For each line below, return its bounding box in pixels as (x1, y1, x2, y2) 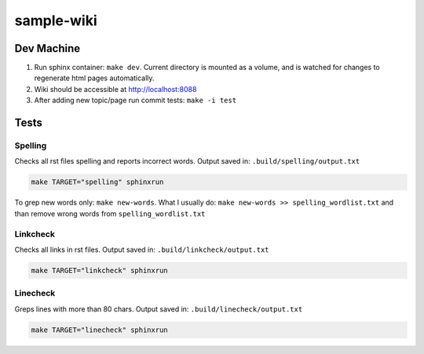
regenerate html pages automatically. (34, 73, 155, 83)
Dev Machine (14, 42, 81, 55)
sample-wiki (14, 12, 97, 29)
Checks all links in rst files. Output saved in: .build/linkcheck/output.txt (14, 245, 270, 254)
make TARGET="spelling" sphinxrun (31, 178, 164, 186)
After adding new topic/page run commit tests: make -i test (34, 95, 237, 105)
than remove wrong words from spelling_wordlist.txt (14, 208, 206, 218)
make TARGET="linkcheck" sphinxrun (31, 266, 168, 275)
